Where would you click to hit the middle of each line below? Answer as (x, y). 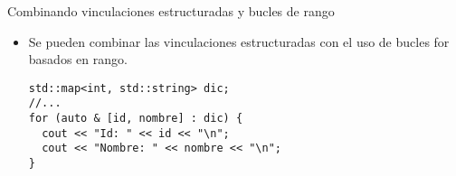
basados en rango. (78, 59)
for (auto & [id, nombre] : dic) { (136, 119)
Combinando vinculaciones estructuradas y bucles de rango (171, 11)
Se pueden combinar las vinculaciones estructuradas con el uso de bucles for (239, 41)
